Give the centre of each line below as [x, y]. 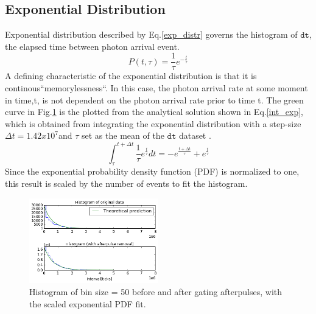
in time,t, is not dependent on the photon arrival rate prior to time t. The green [154, 99]
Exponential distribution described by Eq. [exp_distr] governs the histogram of [151, 34]
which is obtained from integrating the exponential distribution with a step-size [153, 123]
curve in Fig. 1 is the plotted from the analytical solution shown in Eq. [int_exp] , [154, 112]
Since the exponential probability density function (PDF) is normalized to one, [152, 171]
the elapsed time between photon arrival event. [92, 46]
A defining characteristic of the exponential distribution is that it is [131, 76]
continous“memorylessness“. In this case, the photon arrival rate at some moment [156, 88]
